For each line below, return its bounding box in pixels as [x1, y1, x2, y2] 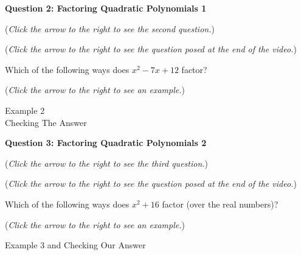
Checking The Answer [5, 116, 87, 128]
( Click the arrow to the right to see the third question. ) [5, 156, 209, 169]
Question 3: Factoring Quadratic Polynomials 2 [5, 136, 207, 149]
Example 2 [5, 103, 45, 116]
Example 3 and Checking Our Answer [5, 239, 146, 251]
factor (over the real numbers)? [162, 197, 279, 210]
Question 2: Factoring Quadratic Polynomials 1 [5, 2, 207, 14]
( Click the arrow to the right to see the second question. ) [5, 22, 215, 35]
